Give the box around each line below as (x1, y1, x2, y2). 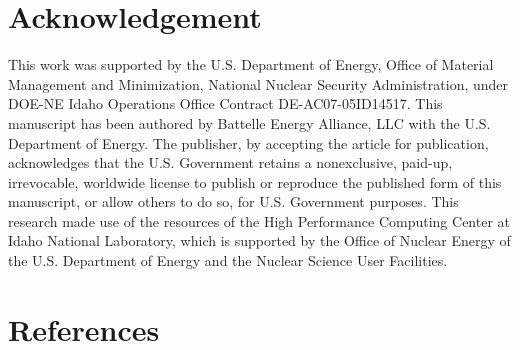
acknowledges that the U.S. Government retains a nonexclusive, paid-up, (8, 152, 453, 173)
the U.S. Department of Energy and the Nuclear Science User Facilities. (8, 250, 448, 271)
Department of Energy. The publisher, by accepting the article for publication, (8, 132, 489, 153)
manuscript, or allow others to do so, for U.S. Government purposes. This (8, 191, 459, 212)
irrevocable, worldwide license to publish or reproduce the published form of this (8, 171, 502, 192)
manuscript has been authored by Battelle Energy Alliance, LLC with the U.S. (8, 112, 491, 133)
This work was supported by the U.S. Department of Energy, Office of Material (8, 54, 494, 75)
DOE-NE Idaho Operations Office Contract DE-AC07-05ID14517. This (8, 93, 443, 114)
